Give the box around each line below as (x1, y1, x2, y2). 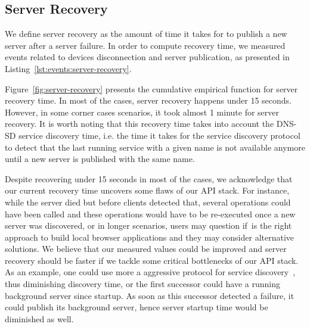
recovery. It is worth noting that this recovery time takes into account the (5, 117, 274, 130)
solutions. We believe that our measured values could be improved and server (5, 242, 287, 255)
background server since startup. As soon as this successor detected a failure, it (5, 289, 294, 301)
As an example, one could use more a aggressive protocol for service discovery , (5, 266, 296, 278)
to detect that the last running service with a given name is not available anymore (5, 141, 305, 153)
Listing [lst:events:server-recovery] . (5, 62, 132, 74)
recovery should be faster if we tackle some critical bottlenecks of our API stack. (5, 254, 299, 266)
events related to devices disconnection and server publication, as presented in (5, 51, 290, 63)
